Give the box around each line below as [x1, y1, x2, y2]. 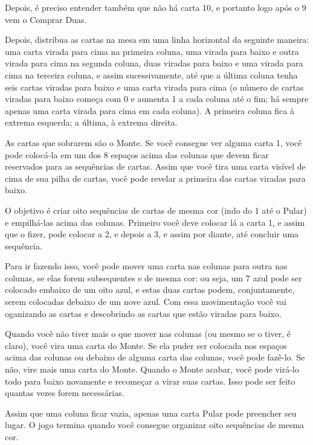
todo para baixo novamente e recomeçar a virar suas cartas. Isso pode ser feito [5, 374, 295, 387]
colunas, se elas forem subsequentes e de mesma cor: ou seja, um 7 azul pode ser [5, 271, 302, 284]
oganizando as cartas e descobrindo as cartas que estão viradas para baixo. [5, 307, 282, 319]
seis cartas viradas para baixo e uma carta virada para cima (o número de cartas [5, 80, 304, 93]
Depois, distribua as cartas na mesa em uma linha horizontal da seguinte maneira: [5, 33, 309, 46]
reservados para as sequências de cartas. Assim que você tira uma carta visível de [5, 160, 306, 173]
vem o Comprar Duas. [5, 13, 87, 25]
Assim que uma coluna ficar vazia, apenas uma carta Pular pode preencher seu [5, 406, 297, 419]
